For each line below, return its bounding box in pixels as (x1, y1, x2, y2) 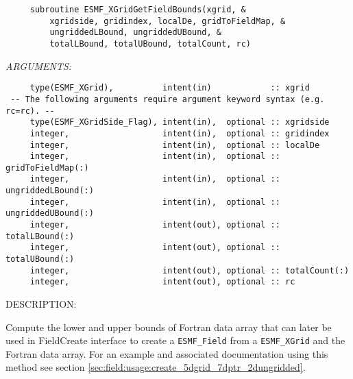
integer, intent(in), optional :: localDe (29, 140, 320, 150)
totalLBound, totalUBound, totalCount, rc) (49, 38, 251, 49)
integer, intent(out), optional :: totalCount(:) (29, 265, 350, 276)
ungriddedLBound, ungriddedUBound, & (49, 27, 221, 38)
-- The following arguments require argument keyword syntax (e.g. (10, 94, 325, 104)
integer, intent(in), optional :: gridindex (29, 128, 330, 138)
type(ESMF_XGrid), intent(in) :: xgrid (29, 83, 310, 93)
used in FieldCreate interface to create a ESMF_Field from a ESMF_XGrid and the (5, 333, 345, 347)
